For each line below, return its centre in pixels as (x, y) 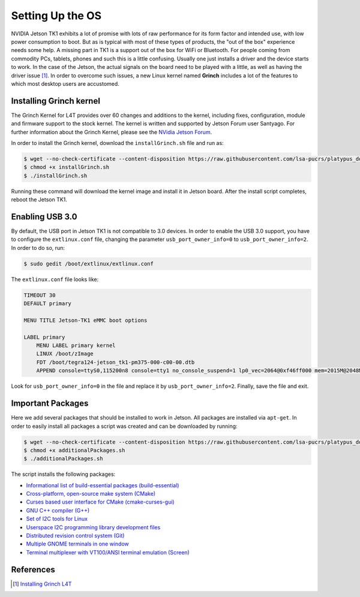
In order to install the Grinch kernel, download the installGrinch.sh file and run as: (118, 143)
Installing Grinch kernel (55, 101)
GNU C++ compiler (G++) (58, 510)
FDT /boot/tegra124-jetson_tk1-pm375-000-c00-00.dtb (115, 362)
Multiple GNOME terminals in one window (77, 544)
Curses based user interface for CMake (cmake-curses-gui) (100, 502)
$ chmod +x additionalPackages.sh (74, 450)
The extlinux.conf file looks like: (55, 279)
